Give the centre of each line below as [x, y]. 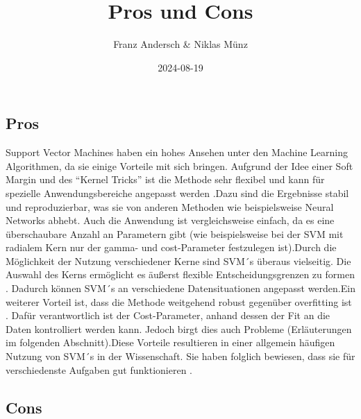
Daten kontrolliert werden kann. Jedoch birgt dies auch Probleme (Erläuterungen [179, 328]
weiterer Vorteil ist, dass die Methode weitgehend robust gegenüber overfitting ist [179, 301]
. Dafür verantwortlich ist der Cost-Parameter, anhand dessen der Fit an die [168, 315]
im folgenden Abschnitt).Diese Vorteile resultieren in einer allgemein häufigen [170, 342]
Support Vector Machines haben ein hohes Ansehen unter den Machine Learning [177, 152]
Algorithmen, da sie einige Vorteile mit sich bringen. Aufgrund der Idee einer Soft [179, 165]
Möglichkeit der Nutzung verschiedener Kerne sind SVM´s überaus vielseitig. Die [178, 260]
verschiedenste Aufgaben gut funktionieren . [99, 369]
